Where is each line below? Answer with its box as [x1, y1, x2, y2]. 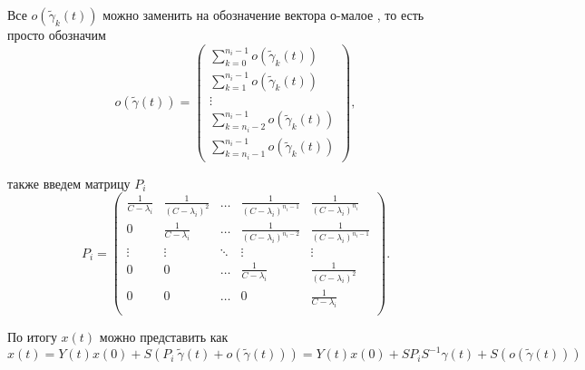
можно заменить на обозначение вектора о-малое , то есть [102, 5, 424, 24]
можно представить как [99, 327, 229, 346]
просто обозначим [7, 25, 106, 44]
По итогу [7, 327, 57, 346]
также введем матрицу [7, 173, 131, 192]
